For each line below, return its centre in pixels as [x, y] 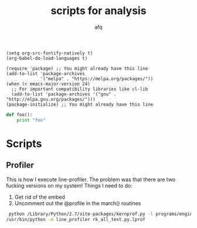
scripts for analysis [98, 11]
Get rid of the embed [40, 197]
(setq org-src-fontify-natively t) [50, 53]
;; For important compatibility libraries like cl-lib [80, 89]
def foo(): [19, 115]
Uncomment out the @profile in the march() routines [78, 203]
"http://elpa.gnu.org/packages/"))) [51, 99]
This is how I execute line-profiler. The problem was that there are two [91, 179]
